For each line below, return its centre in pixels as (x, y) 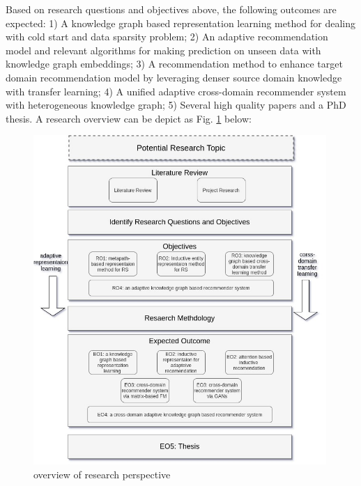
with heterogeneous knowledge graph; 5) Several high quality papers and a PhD (176, 105)
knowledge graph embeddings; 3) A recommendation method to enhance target (174, 64)
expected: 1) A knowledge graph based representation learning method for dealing (181, 23)
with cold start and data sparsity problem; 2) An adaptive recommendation (167, 37)
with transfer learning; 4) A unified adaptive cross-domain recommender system (176, 91)
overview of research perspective (102, 474)
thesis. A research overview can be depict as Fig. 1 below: (129, 118)
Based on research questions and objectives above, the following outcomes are (171, 9)
